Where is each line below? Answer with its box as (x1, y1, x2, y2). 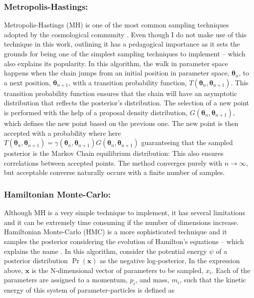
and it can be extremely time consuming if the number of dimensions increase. (4, 217, 239, 227)
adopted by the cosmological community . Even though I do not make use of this (4, 29, 247, 39)
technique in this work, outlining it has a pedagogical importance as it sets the (4, 39, 240, 49)
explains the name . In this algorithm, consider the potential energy (4, 246, 207, 256)
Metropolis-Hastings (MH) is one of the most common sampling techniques (4, 20, 229, 30)
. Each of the (211, 265, 251, 275)
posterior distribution (4, 255, 68, 266)
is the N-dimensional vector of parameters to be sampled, (31, 265, 204, 275)
